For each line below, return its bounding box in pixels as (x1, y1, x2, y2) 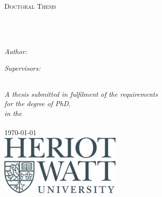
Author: (4, 46, 27, 56)
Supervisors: (4, 62, 41, 73)
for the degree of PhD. (4, 98, 71, 109)
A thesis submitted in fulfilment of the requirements (4, 88, 158, 99)
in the (4, 108, 22, 118)
